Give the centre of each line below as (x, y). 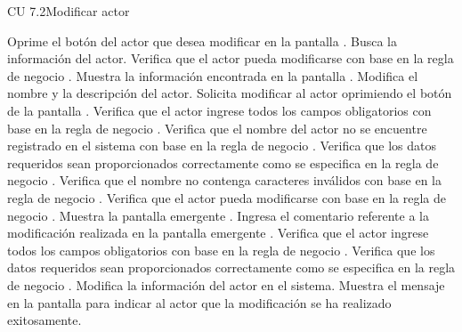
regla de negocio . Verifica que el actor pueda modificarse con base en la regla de (227, 197)
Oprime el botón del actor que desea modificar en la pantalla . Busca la (202, 40)
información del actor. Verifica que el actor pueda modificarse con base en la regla (231, 58)
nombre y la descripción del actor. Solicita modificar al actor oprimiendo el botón (230, 93)
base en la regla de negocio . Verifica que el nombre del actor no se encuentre (217, 128)
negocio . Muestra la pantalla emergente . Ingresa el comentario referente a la (218, 215)
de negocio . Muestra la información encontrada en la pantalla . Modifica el (213, 75)
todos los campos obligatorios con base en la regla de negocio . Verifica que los (221, 250)
